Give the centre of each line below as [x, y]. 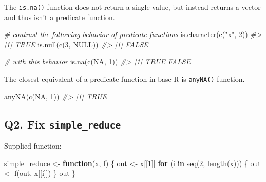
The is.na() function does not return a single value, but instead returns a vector [132, 7]
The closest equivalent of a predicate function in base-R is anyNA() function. [125, 79]
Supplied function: [33, 146]
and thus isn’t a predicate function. [60, 17]
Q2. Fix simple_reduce [63, 124]
